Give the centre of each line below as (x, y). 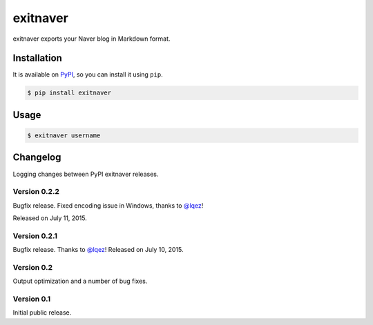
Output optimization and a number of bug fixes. (80, 281)
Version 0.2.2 (36, 192)
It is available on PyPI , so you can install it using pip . (88, 75)
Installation (37, 58)
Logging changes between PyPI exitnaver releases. (86, 174)
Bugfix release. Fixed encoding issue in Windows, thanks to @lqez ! (108, 205)
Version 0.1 (32, 299)
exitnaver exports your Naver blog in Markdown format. (92, 39)
